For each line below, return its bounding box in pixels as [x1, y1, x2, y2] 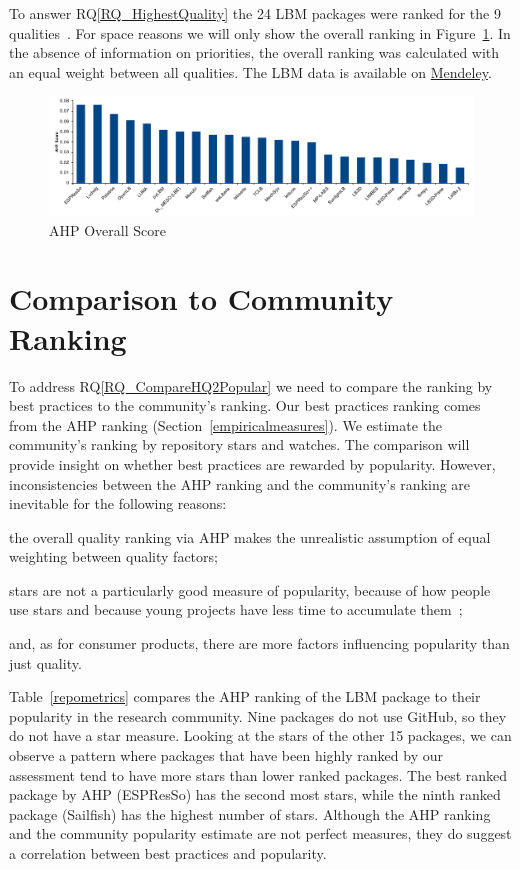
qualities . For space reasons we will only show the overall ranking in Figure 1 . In [9, 22, 511, 43]
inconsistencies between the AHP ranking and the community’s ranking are [9, 473, 471, 494]
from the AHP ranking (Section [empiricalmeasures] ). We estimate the [9, 414, 443, 435]
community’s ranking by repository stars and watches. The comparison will [9, 434, 470, 455]
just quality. [9, 652, 82, 673]
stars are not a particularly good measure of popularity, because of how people [9, 579, 491, 600]
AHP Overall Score [49, 219, 166, 240]
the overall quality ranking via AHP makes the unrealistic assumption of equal [9, 526, 491, 547]
